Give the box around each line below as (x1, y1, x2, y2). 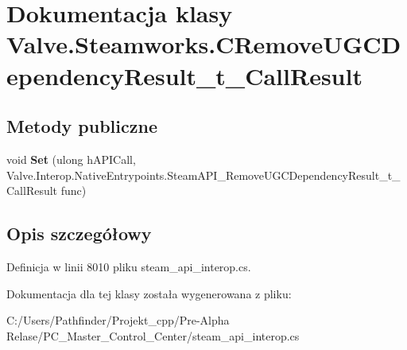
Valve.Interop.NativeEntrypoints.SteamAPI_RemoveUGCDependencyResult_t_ (6, 166, 401, 183)
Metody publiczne (6, 114, 157, 138)
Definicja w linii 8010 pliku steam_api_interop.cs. (6, 258, 251, 274)
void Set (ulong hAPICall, (6, 150, 136, 167)
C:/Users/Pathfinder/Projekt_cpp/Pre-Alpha (6, 312, 230, 329)
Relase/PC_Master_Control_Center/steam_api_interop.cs (6, 327, 300, 344)
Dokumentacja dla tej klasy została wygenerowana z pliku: (6, 285, 292, 301)
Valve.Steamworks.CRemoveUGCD (6, 28, 401, 60)
